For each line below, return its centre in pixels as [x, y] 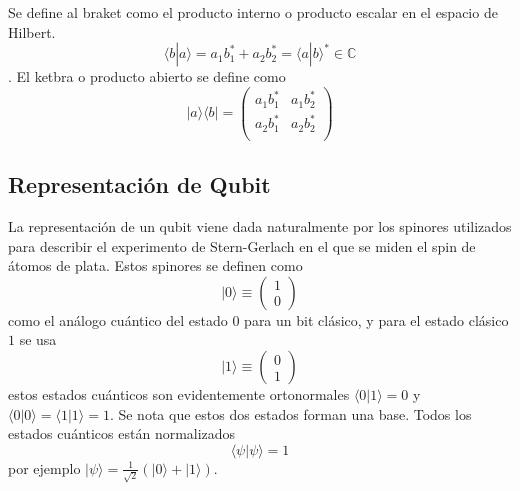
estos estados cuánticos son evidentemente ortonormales [179, 394]
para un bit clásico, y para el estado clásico [376, 319]
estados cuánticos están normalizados [122, 433]
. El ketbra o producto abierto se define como [147, 76]
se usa [38, 339]
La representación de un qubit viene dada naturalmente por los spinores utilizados [260, 226]
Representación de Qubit [139, 184]
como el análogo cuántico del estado [118, 319]
